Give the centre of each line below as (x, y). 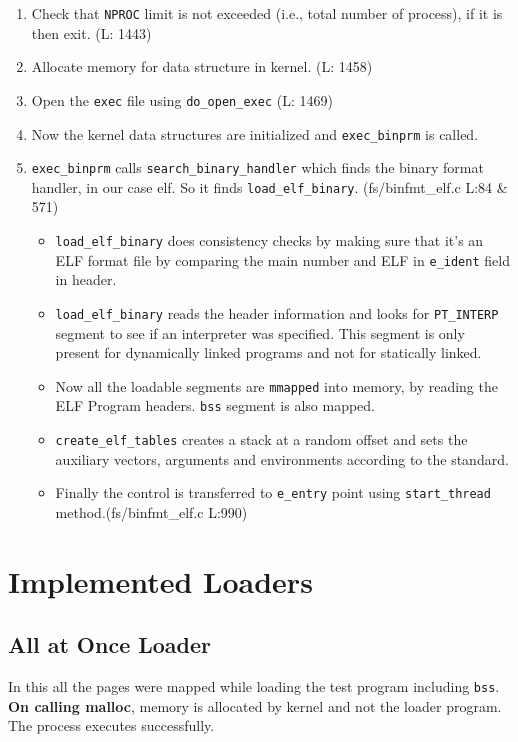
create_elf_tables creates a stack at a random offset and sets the (261, 439)
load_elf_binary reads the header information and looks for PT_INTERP (277, 312)
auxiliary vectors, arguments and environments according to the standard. (282, 458)
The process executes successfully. (111, 725)
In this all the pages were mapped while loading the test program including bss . (254, 686)
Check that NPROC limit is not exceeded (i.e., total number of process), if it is (267, 13)
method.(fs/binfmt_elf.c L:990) (151, 512)
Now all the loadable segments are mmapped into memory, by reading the (276, 385)
